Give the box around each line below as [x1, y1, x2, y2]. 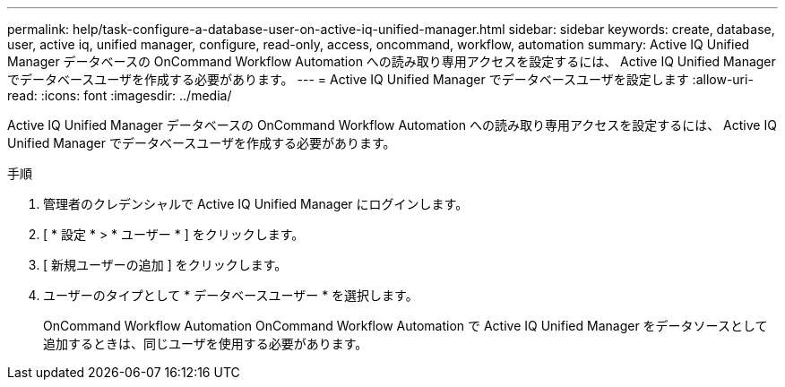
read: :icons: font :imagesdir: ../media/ [7, 88, 232, 103]
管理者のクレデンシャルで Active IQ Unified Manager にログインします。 [43, 196, 469, 211]
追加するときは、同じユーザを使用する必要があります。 [43, 336, 368, 351]
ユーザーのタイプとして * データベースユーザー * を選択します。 [43, 288, 418, 303]
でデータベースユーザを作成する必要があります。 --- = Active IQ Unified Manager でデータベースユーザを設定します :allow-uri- [7, 72, 754, 87]
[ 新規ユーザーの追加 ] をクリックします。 [43, 257, 288, 272]
